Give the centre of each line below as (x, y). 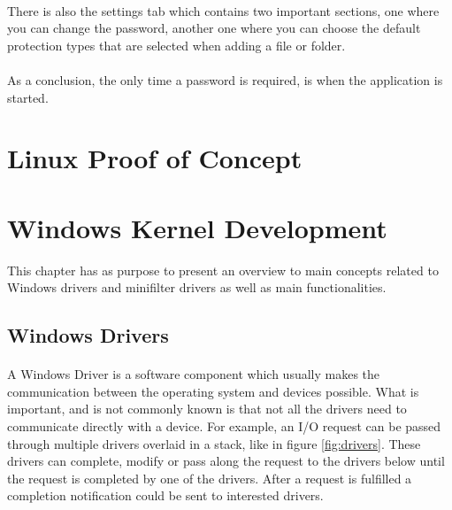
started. (28, 97)
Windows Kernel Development (197, 227)
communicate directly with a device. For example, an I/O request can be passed (224, 426)
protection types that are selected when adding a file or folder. (176, 45)
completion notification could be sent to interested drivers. (165, 495)
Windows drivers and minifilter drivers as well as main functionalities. (197, 287)
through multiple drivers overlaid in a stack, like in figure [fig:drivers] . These (214, 443)
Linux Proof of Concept (155, 158)
